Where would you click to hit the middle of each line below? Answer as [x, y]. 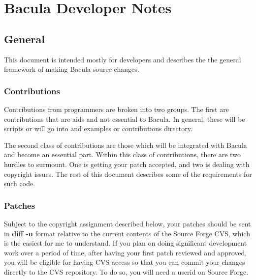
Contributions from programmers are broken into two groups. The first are [116, 109]
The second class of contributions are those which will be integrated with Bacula [126, 145]
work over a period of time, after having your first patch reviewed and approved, [126, 252]
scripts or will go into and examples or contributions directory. [98, 128]
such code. [20, 183]
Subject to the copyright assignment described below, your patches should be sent [128, 223]
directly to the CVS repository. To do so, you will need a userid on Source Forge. [126, 271]
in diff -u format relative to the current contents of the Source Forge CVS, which [127, 233]
